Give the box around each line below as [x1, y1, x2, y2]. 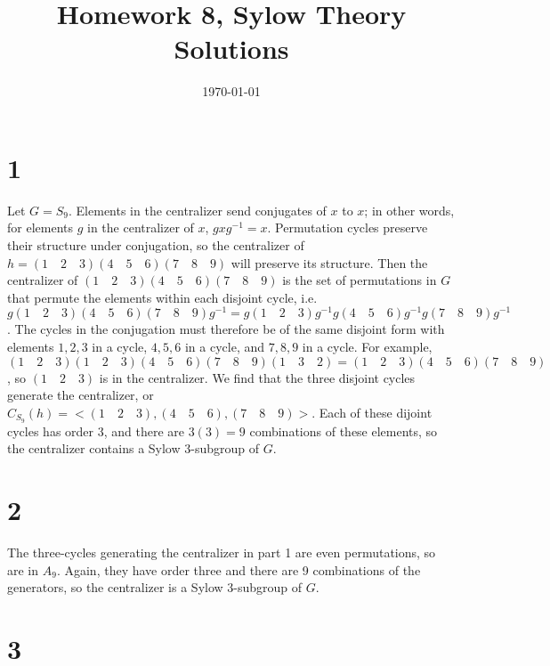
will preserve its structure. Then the [231, 253, 428, 272]
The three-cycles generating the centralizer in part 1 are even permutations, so [7, 543, 436, 562]
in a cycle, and [184, 337, 265, 356]
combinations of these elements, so [249, 421, 438, 440]
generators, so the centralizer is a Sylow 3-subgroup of [7, 578, 303, 597]
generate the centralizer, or [7, 386, 154, 404]
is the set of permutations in [282, 271, 437, 289]
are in [7, 560, 39, 579]
